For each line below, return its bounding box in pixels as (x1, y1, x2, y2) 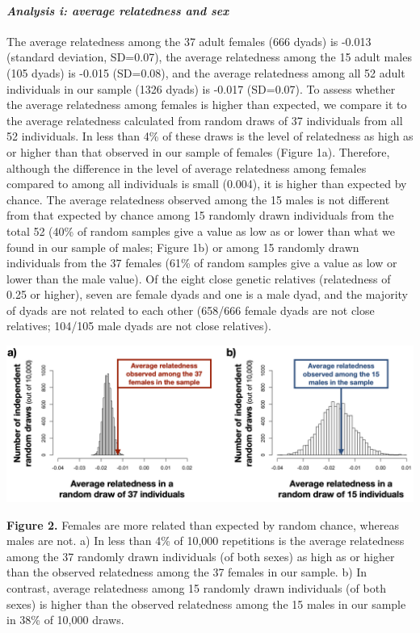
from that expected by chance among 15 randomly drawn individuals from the (6, 207, 394, 224)
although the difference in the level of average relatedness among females (6, 159, 367, 176)
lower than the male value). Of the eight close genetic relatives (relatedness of (6, 270, 391, 287)
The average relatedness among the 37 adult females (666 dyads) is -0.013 (6, 32, 372, 49)
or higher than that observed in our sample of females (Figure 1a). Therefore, (6, 143, 390, 160)
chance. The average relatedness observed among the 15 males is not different (6, 191, 390, 208)
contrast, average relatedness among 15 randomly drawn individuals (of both (6, 579, 386, 596)
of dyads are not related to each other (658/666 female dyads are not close (6, 301, 375, 318)
